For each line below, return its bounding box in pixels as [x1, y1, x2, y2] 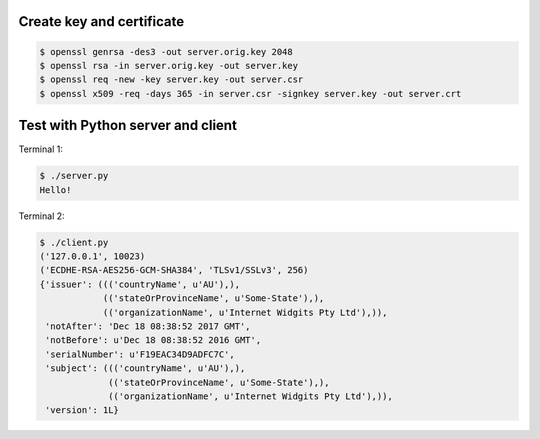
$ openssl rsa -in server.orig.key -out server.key [39, 60, 299, 71]
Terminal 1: [18, 143, 64, 155]
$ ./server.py [39, 170, 109, 182]
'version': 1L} [45, 405, 120, 416]
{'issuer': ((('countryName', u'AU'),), [39, 278, 240, 290]
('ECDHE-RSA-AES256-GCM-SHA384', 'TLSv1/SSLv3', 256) [39, 265, 309, 276]
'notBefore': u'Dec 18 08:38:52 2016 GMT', [45, 335, 262, 346]
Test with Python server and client [18, 117, 237, 134]
